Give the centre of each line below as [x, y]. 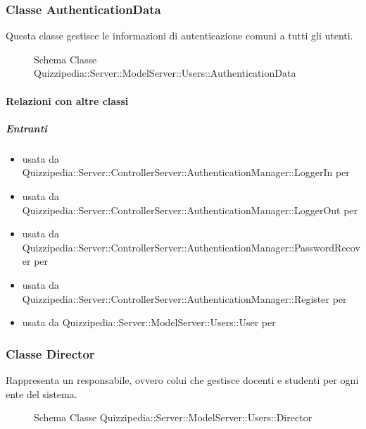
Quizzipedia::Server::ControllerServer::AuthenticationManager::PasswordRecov [191, 247]
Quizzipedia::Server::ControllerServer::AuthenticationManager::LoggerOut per [190, 210]
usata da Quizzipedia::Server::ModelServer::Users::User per [149, 322]
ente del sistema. [42, 393]
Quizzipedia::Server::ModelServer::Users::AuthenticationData [165, 73]
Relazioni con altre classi [67, 100]
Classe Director [50, 353]
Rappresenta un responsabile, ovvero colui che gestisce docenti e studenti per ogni [182, 379]
